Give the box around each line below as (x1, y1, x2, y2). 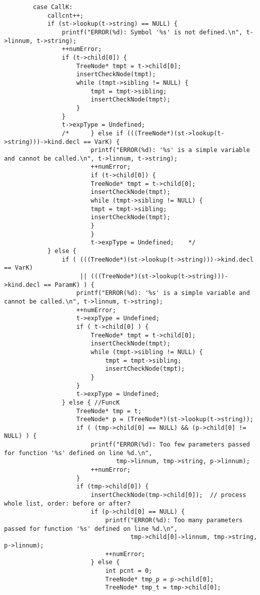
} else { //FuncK (62, 399, 120, 406)
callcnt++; (47, 12, 84, 19)
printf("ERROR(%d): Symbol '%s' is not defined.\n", (62, 28, 243, 36)
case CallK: (33, 4, 73, 11)
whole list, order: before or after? (4, 500, 131, 507)
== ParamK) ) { (43, 281, 94, 288)
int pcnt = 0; (105, 567, 152, 574)
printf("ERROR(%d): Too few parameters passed (90, 441, 250, 449)
